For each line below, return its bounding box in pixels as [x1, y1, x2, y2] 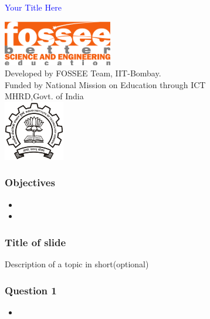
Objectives [5, 175, 55, 190]
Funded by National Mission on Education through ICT [5, 78, 206, 90]
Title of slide [5, 234, 66, 249]
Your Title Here [5, 1, 62, 13]
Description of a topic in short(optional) [5, 258, 149, 270]
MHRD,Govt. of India [5, 90, 84, 102]
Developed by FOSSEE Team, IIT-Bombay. [5, 67, 161, 79]
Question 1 [5, 283, 57, 297]
